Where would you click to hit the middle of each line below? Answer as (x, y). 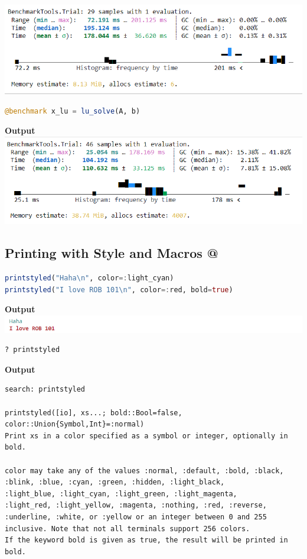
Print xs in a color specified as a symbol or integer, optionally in (146, 436)
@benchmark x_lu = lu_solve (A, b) (73, 111)
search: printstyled (45, 390)
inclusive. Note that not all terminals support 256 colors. (128, 529)
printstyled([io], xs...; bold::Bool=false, (94, 413)
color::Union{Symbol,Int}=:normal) (75, 424)
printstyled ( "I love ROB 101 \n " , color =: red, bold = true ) (119, 290)
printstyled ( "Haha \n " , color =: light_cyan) (89, 278)
